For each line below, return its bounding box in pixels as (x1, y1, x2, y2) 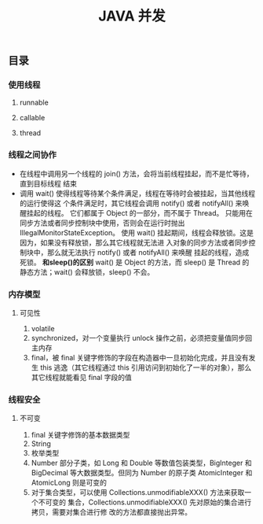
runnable (19, 98, 49, 107)
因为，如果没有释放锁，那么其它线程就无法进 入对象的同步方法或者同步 (19, 238, 249, 247)
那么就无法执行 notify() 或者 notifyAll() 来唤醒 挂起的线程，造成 (46, 247, 250, 256)
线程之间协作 (8, 149, 57, 161)
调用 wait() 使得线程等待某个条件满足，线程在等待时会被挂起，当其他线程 (19, 188, 256, 197)
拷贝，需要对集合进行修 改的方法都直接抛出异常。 (31, 507, 192, 517)
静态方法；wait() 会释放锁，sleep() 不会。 (19, 267, 155, 276)
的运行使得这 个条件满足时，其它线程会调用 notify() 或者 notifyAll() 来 (19, 198, 243, 208)
